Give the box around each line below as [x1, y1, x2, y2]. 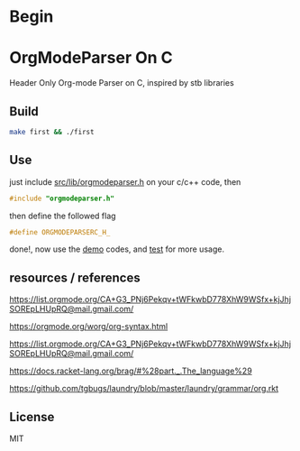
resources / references [9, 270, 141, 285]
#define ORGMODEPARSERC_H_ [9, 227, 111, 236]
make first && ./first [9, 127, 95, 136]
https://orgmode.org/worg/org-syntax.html [9, 321, 168, 332]
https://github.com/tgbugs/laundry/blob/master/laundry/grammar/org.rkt [9, 383, 279, 394]
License [9, 409, 55, 425]
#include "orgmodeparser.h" [9, 194, 115, 203]
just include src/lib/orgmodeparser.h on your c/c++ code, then [9, 176, 241, 187]
